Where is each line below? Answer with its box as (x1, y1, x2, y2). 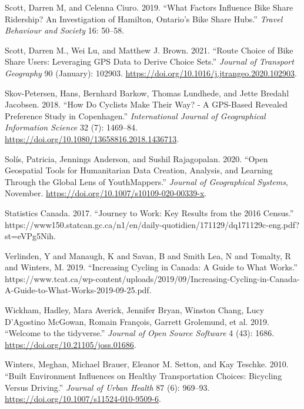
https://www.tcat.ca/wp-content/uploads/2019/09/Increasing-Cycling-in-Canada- (5, 272, 300, 284)
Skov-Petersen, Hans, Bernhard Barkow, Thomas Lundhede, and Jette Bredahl (5, 86, 289, 99)
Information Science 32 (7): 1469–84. (5, 121, 138, 133)
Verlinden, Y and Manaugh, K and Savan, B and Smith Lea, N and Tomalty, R (5, 249, 291, 262)
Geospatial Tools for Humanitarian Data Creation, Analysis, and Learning (5, 164, 273, 176)
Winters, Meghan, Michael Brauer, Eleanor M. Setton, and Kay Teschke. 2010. (5, 358, 289, 370)
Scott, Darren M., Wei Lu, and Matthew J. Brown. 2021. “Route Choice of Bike (5, 43, 293, 56)
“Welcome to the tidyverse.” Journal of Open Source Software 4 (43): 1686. (5, 327, 275, 339)
